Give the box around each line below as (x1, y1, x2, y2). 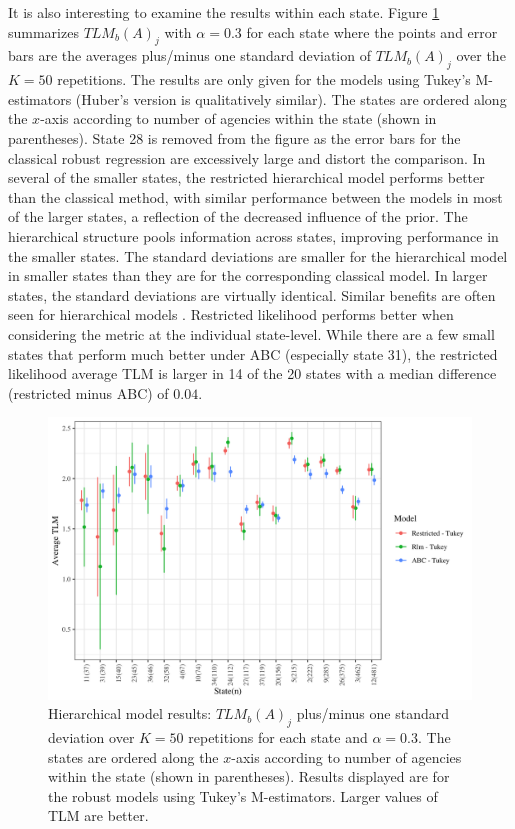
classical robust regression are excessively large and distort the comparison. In (8, 147, 486, 168)
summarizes (8, 21, 79, 42)
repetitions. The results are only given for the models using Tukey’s (57, 69, 471, 90)
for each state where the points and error (246, 21, 498, 42)
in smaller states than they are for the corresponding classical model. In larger (8, 265, 488, 286)
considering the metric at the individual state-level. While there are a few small (8, 323, 495, 344)
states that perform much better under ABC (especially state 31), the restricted (8, 343, 498, 364)
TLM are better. (48, 805, 149, 826)
